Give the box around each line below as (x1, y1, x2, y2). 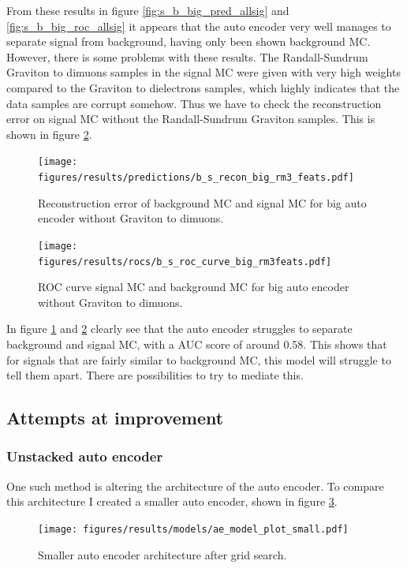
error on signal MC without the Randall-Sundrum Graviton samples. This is (6, 110, 375, 127)
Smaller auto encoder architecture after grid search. (38, 546, 287, 562)
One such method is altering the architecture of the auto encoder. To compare (6, 477, 384, 494)
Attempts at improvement (6, 405, 224, 430)
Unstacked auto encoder (6, 447, 163, 466)
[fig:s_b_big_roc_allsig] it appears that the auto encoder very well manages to (6, 17, 391, 34)
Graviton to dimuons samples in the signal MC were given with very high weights (6, 64, 401, 80)
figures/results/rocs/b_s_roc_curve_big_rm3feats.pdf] (38, 256, 332, 267)
